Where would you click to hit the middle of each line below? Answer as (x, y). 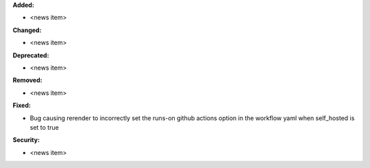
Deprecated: (31, 55)
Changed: (27, 30)
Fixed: (22, 105)
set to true (45, 127)
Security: (26, 140)
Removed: (27, 80)
